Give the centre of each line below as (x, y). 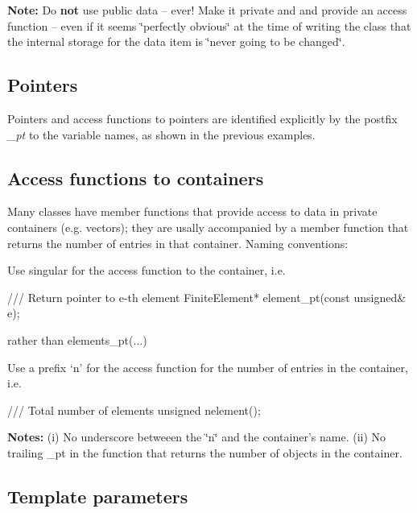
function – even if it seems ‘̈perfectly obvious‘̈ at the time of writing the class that (209, 25)
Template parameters (98, 496)
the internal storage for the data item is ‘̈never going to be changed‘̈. (176, 41)
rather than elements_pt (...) (77, 339)
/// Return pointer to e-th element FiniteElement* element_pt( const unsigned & (207, 297)
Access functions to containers (136, 178)
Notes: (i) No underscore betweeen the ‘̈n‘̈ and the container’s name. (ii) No (197, 437)
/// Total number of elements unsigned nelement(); (134, 410)
